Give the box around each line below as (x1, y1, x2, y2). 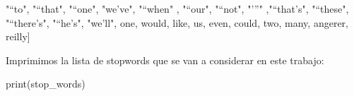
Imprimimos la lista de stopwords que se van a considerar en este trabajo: (6, 52, 324, 67)
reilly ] (6, 29, 30, 44)
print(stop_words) (6, 76, 85, 91)
